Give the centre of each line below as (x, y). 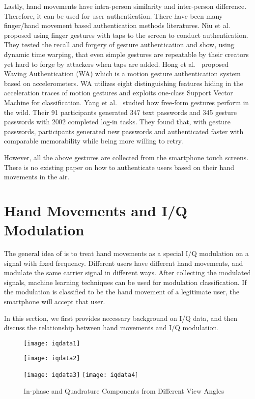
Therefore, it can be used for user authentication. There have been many (113, 15)
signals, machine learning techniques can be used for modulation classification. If (125, 282)
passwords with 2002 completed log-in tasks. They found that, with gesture (117, 122)
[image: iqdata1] (52, 343)
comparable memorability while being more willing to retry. (94, 141)
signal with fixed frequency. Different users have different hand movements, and (124, 263)
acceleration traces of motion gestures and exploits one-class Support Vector (119, 93)
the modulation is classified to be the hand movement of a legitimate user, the (122, 292)
